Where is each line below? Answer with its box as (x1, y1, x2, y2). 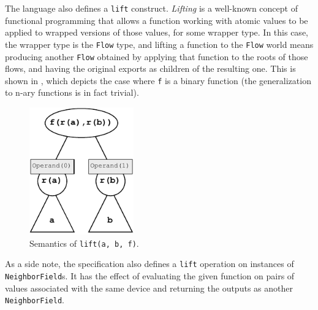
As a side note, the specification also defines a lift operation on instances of (5, 257, 294, 270)
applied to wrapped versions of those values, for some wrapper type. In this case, (5, 26, 308, 39)
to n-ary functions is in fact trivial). (5, 86, 139, 99)
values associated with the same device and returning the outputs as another (5, 281, 293, 294)
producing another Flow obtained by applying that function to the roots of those (5, 50, 308, 63)
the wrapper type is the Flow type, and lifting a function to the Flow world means (5, 37, 314, 50)
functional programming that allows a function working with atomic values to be (5, 14, 308, 26)
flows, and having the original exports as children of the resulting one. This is (5, 62, 296, 75)
